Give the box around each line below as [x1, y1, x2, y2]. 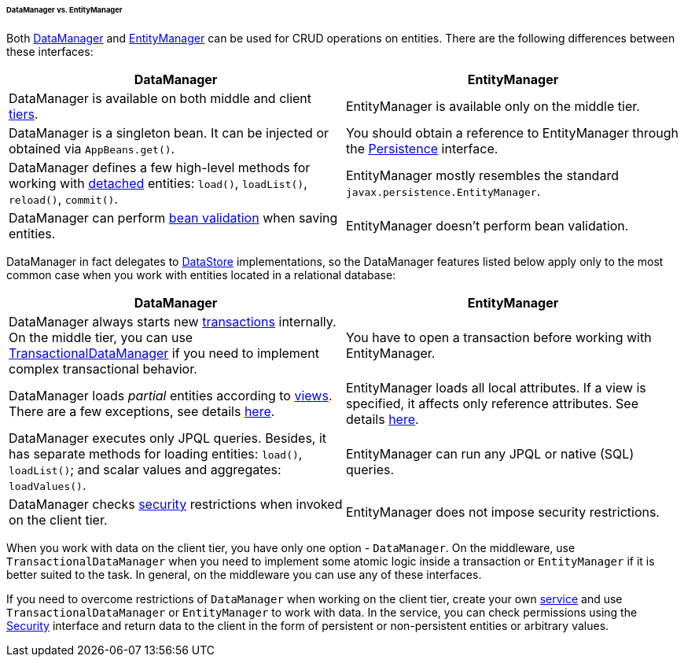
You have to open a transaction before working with [346, 329, 652, 345]
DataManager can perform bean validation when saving [9, 209, 338, 226]
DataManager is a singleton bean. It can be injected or [9, 124, 329, 141]
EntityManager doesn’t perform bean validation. [346, 217, 629, 234]
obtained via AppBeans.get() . [9, 140, 175, 157]
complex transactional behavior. [9, 360, 197, 377]
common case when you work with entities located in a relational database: [6, 267, 396, 282]
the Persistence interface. [346, 140, 498, 157]
